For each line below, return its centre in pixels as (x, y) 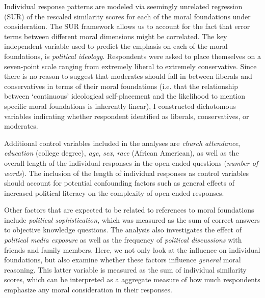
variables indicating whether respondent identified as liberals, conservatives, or (127, 116)
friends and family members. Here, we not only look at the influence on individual (132, 249)
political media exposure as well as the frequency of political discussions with (123, 240)
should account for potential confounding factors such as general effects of (120, 183)
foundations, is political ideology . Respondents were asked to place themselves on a (132, 56)
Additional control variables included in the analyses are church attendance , (122, 143)
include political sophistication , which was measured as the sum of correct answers (132, 219)
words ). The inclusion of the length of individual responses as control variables (127, 173)
